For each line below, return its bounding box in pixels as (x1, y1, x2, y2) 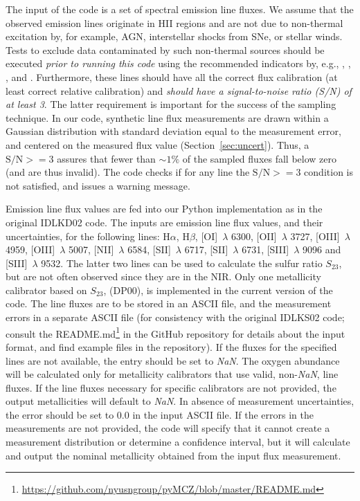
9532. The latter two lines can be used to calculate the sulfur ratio (41, 255, 323, 270)
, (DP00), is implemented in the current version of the (103, 282, 333, 297)
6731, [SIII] (242, 242, 289, 257)
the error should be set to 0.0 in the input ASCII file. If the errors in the (6, 407, 314, 421)
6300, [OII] (231, 228, 277, 243)
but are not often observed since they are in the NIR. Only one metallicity (6, 269, 321, 284)
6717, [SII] (184, 242, 228, 257)
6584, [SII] (127, 242, 171, 257)
